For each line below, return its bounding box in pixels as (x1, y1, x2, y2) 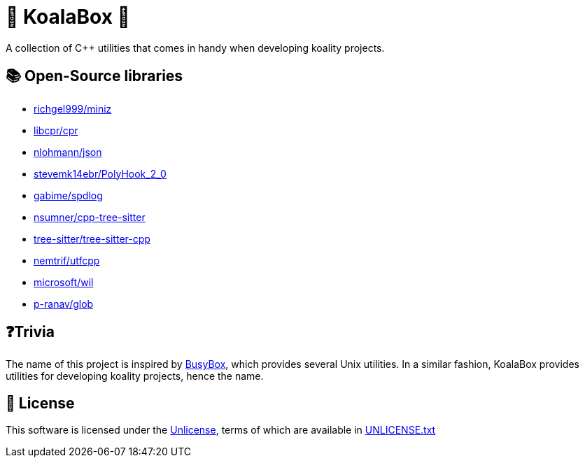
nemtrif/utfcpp (34, 254, 100, 266)
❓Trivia (6, 323, 55, 341)
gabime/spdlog (34, 189, 103, 201)
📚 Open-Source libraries (6, 67, 183, 85)
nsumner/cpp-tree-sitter (34, 211, 146, 223)
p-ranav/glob (34, 297, 94, 310)
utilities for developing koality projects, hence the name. (6, 370, 264, 383)
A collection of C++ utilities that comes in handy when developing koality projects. (6, 41, 385, 54)
